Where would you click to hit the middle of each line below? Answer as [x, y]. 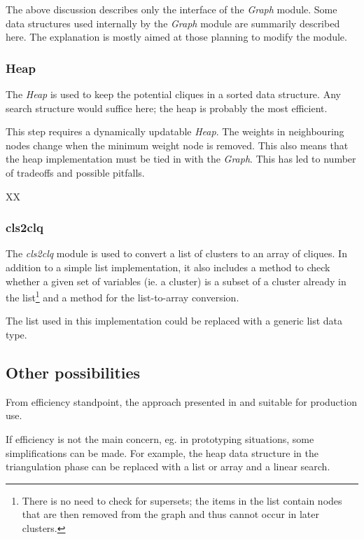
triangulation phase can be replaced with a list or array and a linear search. [168, 466]
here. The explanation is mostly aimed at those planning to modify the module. [176, 37]
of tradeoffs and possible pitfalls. [75, 172]
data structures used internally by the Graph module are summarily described [173, 23]
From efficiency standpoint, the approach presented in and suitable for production [181, 401]
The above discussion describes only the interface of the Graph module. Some [171, 9]
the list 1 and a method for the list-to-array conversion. [122, 296]
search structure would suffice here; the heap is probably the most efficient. [167, 108]
